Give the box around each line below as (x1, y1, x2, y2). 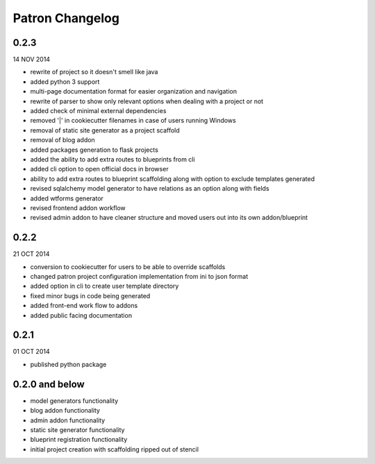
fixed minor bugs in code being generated (30, 291, 151, 300)
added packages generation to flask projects (30, 146, 159, 154)
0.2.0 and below (12, 378, 85, 390)
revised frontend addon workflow (30, 203, 126, 212)
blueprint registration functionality (30, 436, 128, 444)
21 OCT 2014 (12, 250, 50, 258)
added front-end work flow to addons (30, 302, 138, 310)
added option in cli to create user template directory (30, 282, 179, 291)
